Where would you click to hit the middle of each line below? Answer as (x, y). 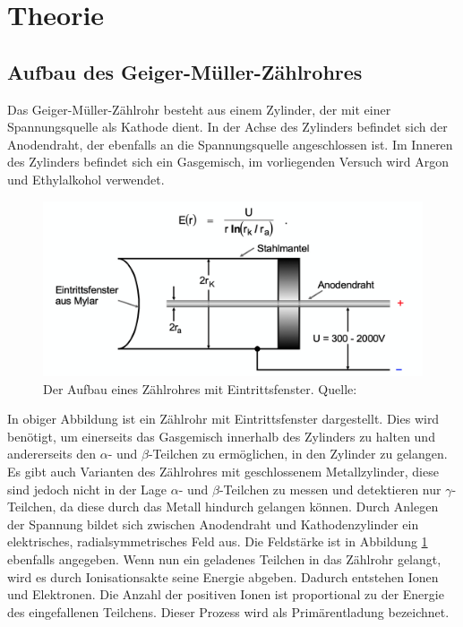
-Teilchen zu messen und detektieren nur (330, 489)
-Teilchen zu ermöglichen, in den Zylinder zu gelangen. (298, 454)
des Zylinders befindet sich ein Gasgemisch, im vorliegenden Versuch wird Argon (228, 162)
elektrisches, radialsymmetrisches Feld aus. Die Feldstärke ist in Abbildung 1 (218, 541)
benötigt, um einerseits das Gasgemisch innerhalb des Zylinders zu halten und (221, 436)
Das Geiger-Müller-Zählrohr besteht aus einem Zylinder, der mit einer (199, 109)
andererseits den (52, 454)
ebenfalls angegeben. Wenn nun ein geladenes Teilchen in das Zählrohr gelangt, (224, 558)
